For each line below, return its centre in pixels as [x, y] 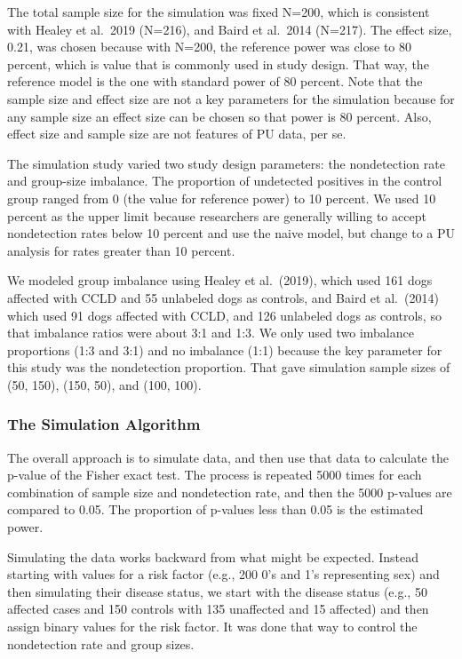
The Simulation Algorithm [104, 424]
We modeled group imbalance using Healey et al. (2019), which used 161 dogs [220, 280]
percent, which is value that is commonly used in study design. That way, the [218, 64]
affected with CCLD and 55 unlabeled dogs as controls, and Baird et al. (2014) [223, 297]
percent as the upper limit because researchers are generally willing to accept [217, 215]
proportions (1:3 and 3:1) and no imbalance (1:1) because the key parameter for [225, 349]
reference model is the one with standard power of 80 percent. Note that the [215, 81]
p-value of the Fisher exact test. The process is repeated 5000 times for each [215, 475]
